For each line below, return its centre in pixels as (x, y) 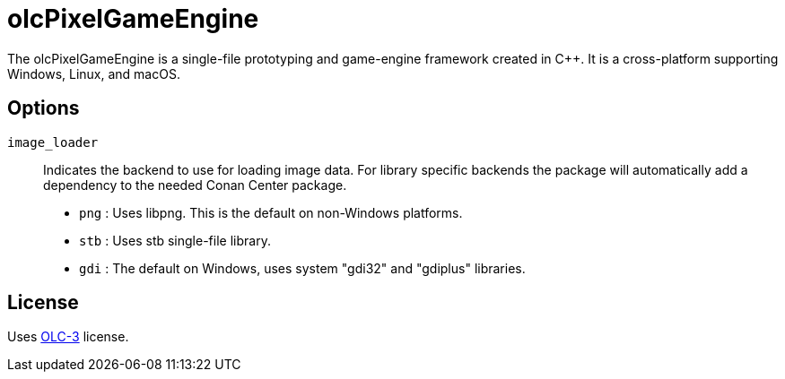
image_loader (53, 142)
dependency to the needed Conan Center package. (195, 185)
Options (44, 108)
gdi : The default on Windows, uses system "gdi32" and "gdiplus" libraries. (302, 268)
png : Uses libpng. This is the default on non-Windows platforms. (271, 212)
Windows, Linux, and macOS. (94, 73)
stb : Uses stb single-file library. (175, 240)
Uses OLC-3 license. (68, 337)
